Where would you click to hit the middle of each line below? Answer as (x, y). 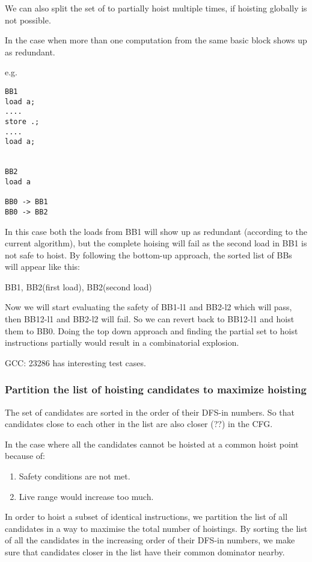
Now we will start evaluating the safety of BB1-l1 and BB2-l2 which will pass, (148, 307)
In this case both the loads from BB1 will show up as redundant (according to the (156, 231)
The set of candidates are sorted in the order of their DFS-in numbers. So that (150, 412)
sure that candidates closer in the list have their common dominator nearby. (145, 552)
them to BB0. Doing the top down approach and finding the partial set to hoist (151, 330)
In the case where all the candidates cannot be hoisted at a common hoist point (152, 444)
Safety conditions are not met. (75, 476)
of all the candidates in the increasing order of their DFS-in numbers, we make (150, 540)
